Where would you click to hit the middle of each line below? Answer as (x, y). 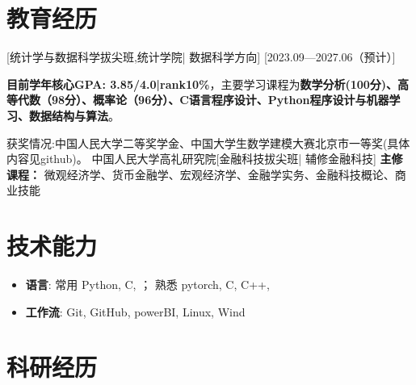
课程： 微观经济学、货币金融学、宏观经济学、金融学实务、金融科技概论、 (201, 174)
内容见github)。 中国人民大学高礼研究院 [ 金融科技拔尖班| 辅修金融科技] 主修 (205, 159)
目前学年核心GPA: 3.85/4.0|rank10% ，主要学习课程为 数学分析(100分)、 (202, 84)
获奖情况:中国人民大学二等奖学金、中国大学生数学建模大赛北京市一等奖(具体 (208, 142)
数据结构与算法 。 (74, 115)
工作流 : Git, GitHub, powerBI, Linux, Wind (135, 311)
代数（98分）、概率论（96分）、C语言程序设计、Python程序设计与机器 (203, 100)
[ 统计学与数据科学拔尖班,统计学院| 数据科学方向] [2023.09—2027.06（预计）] (201, 57)
